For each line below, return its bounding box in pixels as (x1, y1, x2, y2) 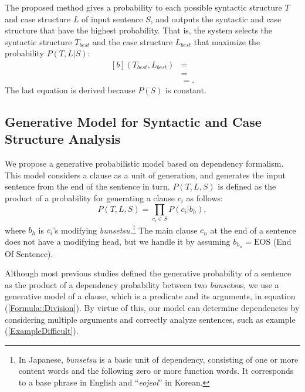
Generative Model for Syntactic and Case (5, 113, 262, 131)
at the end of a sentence (210, 224, 296, 236)
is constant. (165, 84, 206, 96)
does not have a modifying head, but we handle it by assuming (5, 235, 231, 247)
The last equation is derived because (5, 84, 135, 96)
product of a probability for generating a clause (5, 192, 175, 204)
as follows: (186, 192, 223, 204)
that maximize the (194, 35, 260, 48)
